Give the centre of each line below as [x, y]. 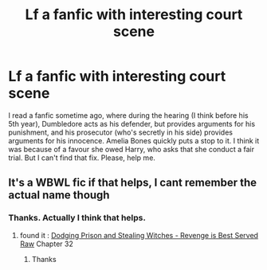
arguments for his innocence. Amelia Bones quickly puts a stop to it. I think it [134, 140]
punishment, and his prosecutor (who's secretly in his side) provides [121, 132]
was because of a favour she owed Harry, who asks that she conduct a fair [132, 149]
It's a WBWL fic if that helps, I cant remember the [133, 183]
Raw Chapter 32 [46, 244]
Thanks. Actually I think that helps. [77, 218]
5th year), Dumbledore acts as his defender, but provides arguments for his [132, 123]
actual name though [59, 196]
